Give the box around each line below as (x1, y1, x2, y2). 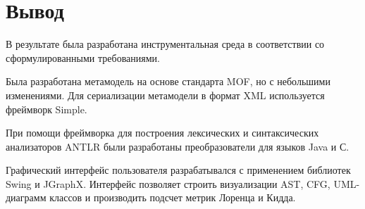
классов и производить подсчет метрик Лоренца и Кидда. (49, 190, 296, 205)
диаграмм (6, 190, 47, 205)
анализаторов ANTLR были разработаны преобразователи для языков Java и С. (6, 139, 349, 153)
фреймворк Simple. (6, 101, 87, 116)
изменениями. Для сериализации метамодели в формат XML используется (6, 87, 325, 102)
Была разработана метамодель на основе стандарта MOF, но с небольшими (6, 74, 330, 89)
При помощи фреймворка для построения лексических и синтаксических (6, 125, 319, 140)
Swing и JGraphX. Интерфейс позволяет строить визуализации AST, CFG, (6, 176, 330, 191)
